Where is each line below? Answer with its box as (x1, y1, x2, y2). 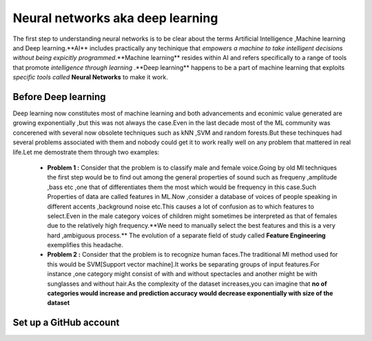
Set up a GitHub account (12, 317, 120, 329)
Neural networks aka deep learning (12, 10, 218, 26)
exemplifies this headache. (47, 241, 123, 249)
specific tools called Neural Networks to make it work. (12, 73, 169, 81)
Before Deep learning (12, 90, 106, 103)
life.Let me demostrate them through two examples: (12, 148, 160, 156)
